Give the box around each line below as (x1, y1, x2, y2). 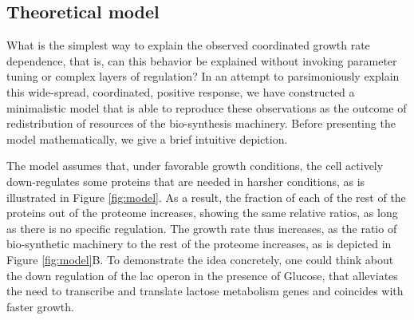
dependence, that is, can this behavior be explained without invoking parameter (6, 52, 397, 69)
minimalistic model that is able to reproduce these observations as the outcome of (6, 99, 407, 116)
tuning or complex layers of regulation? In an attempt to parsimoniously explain (6, 68, 400, 85)
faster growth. (6, 298, 74, 314)
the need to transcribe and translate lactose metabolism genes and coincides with (6, 282, 404, 299)
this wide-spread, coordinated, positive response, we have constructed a (6, 83, 355, 100)
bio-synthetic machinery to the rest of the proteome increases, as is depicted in (6, 235, 392, 252)
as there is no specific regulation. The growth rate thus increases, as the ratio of (6, 219, 397, 236)
